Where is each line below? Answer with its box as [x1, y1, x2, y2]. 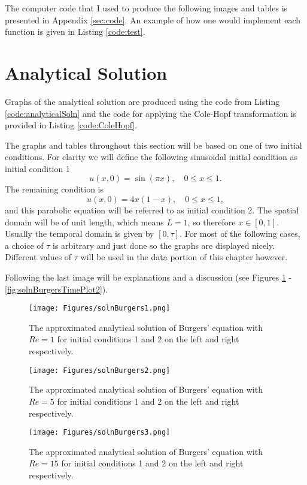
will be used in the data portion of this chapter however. [80, 251, 288, 263]
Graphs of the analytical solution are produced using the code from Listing [5, 95, 280, 107]
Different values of [5, 251, 72, 263]
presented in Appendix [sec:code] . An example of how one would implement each [5, 13, 301, 26]
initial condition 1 [5, 162, 70, 174]
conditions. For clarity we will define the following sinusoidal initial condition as [5, 150, 298, 163]
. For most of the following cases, [180, 227, 300, 240]
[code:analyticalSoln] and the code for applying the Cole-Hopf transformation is [5, 107, 297, 119]
